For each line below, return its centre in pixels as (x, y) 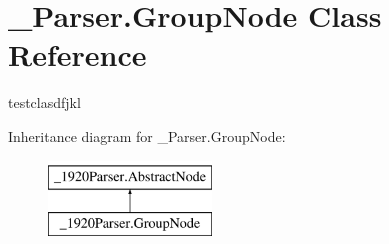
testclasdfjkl (44, 102)
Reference (77, 54)
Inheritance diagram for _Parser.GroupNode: (147, 135)
